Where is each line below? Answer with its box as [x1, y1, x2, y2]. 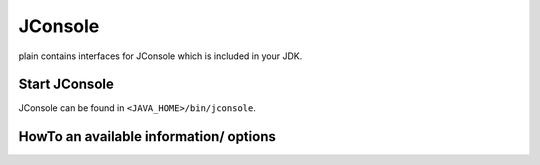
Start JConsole [18, 76, 114, 93]
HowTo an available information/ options [18, 128, 277, 145]
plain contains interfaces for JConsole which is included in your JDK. [18, 50, 303, 62]
